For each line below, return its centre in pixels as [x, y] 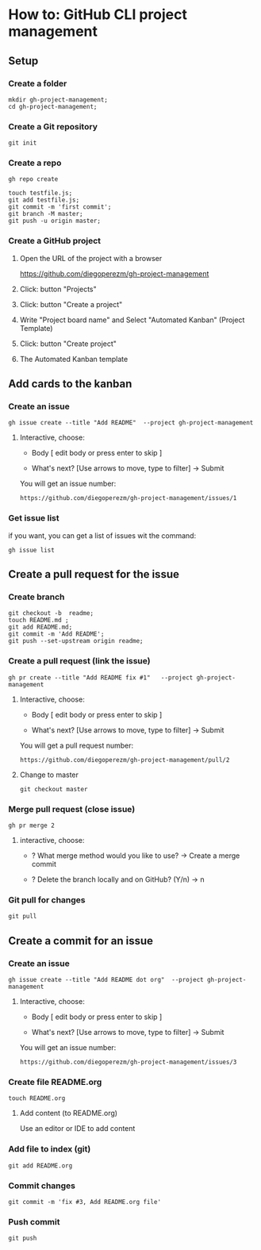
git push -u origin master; [55, 221]
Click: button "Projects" [58, 289]
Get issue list [34, 518]
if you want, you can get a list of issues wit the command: [102, 535]
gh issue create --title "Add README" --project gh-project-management [131, 423]
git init [23, 143]
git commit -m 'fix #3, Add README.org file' [84, 1202]
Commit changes [42, 1186]
